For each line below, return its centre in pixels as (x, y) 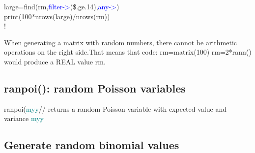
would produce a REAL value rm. (55, 61)
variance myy (24, 118)
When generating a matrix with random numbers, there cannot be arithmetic (120, 42)
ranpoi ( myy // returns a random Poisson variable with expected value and (115, 108)
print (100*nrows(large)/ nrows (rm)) (57, 16)
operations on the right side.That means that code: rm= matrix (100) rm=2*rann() (128, 52)
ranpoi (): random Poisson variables (95, 88)
